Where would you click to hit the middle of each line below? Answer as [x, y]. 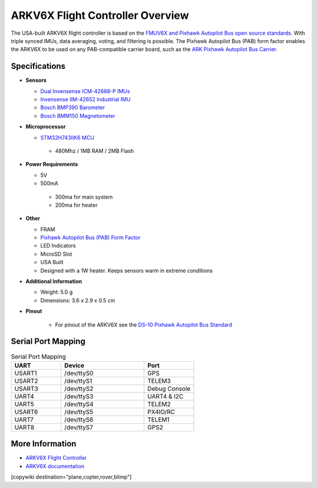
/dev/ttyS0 [79, 373]
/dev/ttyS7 [79, 427]
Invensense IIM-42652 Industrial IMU [85, 100]
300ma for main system [84, 197]
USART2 [26, 381]
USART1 [26, 373]
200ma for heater [76, 205]
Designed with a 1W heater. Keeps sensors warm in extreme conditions [127, 271]
